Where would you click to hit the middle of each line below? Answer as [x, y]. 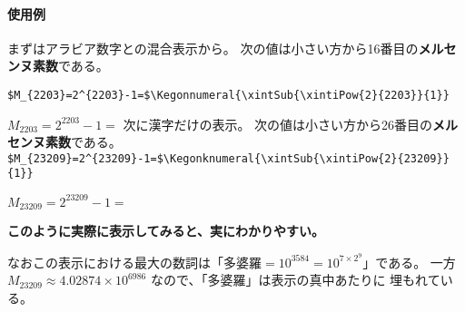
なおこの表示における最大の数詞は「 [115, 262]
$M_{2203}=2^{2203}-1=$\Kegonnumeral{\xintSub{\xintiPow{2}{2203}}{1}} [228, 95]
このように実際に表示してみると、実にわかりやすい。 [166, 231]
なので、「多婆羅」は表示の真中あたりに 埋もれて [295, 280]
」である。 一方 [409, 262]
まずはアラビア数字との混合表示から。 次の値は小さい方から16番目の [213, 48]
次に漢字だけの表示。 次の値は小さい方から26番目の [278, 124]
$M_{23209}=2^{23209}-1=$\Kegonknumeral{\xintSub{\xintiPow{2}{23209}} [228, 158]
